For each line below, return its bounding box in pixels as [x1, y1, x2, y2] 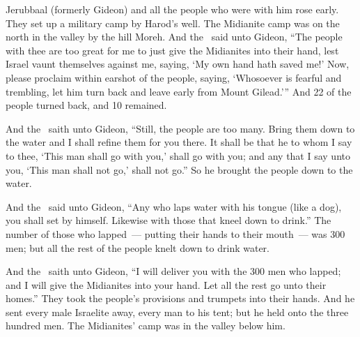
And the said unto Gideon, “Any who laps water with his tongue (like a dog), [6, 199, 342, 214]
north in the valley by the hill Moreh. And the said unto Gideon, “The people [6, 29, 343, 44]
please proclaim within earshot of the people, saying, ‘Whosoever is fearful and [6, 70, 342, 84]
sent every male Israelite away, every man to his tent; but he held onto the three [6, 304, 349, 319]
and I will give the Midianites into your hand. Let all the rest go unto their [6, 277, 327, 292]
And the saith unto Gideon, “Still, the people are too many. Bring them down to [6, 121, 355, 135]
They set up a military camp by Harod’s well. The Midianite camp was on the [6, 15, 340, 30]
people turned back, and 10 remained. [6, 98, 167, 112]
